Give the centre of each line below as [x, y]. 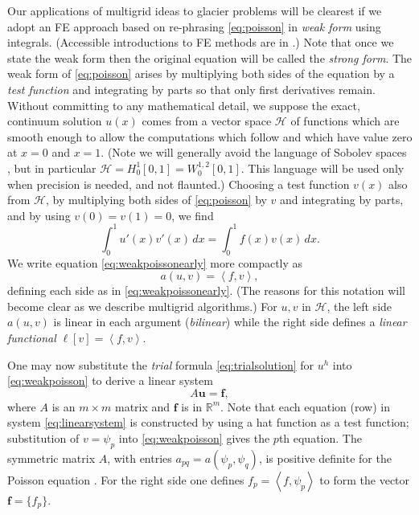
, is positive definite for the [325, 458]
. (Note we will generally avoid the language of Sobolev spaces [254, 152]
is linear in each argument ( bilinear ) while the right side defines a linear [230, 322]
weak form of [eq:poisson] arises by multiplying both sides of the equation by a [201, 74]
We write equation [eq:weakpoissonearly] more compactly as [155, 262]
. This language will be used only [322, 168]
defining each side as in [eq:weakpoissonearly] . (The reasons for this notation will [206, 290]
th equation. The [320, 437]
